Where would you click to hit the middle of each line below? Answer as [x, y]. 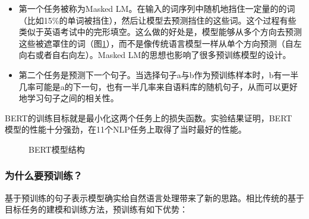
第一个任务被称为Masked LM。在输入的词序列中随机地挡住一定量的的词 [157, 8]
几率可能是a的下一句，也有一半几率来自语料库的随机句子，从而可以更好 [158, 86]
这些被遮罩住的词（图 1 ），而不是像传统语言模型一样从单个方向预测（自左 [160, 43]
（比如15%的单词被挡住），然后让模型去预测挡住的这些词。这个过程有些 [157, 20]
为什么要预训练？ [44, 175]
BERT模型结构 [57, 149]
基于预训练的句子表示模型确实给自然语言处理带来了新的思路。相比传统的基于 [154, 197]
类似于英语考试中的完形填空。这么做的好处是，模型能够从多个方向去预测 [160, 32]
